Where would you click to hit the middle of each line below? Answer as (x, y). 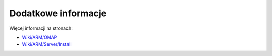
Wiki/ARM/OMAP (40, 37)
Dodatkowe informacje (58, 13)
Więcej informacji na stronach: (41, 28)
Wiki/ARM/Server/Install (47, 44)
